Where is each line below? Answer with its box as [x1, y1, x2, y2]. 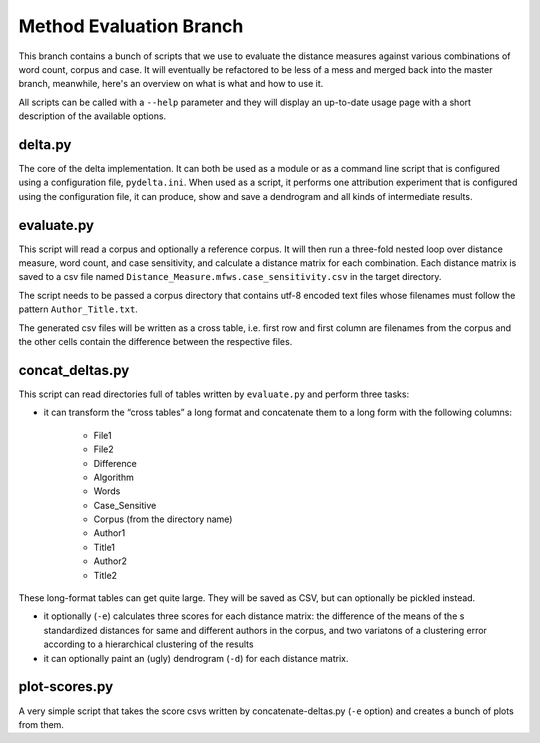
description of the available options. [18, 110, 167, 122]
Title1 [93, 541, 115, 553]
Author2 [93, 555, 127, 567]
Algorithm [93, 471, 134, 483]
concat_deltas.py [18, 361, 130, 379]
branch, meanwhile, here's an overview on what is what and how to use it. [18, 78, 324, 90]
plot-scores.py [18, 678, 114, 695]
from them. [18, 718, 65, 730]
